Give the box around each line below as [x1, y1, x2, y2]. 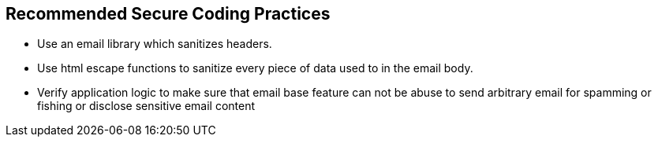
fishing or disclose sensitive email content [37, 99, 256, 113]
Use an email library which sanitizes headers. [37, 37, 272, 51]
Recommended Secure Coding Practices [6, 4, 331, 24]
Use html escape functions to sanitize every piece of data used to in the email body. [37, 61, 473, 75]
